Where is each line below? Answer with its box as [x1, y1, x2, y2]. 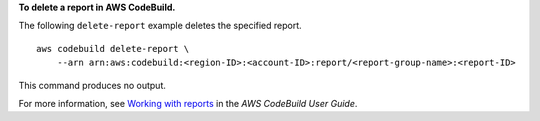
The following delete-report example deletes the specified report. [18, 20, 302, 32]
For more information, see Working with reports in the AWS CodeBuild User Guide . [18, 97, 358, 109]
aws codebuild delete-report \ [36, 43, 190, 54]
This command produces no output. [18, 79, 167, 91]
